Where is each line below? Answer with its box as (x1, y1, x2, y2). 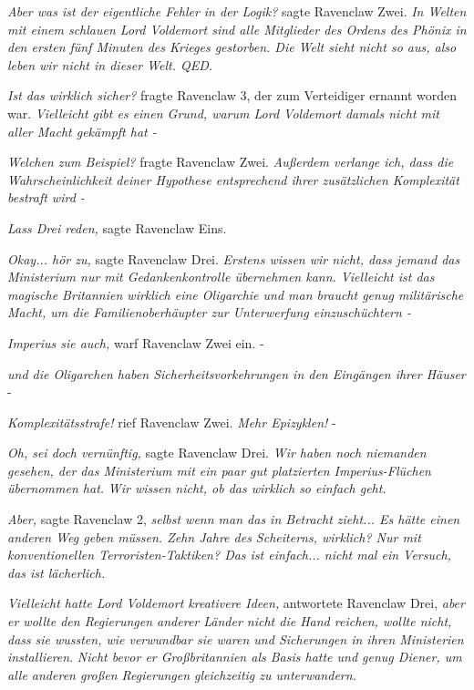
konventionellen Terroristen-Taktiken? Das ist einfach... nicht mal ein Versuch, (7, 545, 451, 564)
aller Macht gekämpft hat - (7, 121, 157, 140)
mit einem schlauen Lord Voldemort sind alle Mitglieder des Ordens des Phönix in (7, 19, 467, 38)
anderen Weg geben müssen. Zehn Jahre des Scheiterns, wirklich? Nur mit (7, 527, 421, 546)
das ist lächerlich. (7, 562, 106, 582)
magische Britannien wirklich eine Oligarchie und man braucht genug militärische (7, 284, 464, 304)
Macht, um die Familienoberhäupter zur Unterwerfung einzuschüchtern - (7, 303, 411, 322)
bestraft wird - (7, 188, 85, 207)
